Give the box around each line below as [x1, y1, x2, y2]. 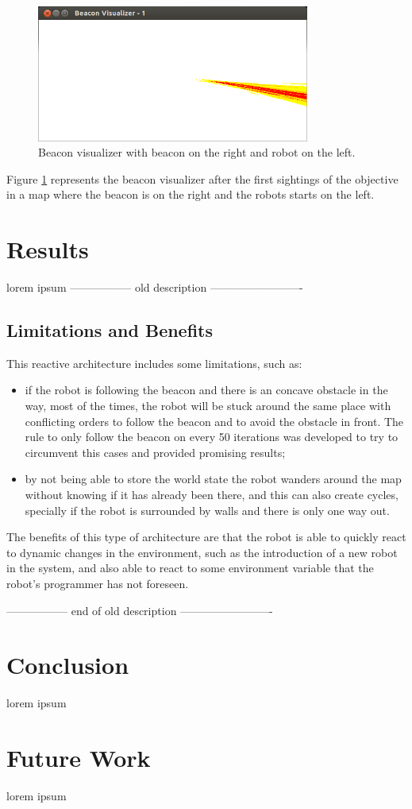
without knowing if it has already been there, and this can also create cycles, [25, 486, 399, 503]
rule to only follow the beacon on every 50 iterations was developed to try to [25, 428, 399, 445]
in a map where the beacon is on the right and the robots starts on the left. [6, 186, 375, 203]
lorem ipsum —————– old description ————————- [6, 279, 303, 296]
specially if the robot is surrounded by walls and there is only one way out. [25, 501, 390, 518]
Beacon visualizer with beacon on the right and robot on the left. [38, 144, 356, 161]
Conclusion [6, 648, 129, 681]
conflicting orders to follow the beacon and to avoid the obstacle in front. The [25, 412, 404, 429]
